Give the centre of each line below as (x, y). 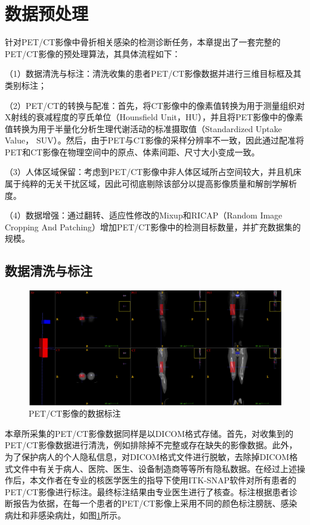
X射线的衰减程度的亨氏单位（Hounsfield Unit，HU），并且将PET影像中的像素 (154, 117)
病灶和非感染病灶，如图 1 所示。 (65, 515)
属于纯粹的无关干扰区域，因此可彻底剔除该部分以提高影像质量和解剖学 (142, 184)
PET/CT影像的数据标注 (75, 413)
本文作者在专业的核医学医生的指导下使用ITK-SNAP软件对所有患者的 (163, 480)
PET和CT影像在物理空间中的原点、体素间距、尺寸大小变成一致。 (132, 151)
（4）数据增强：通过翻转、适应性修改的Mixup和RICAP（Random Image (144, 215)
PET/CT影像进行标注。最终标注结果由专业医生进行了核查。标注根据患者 (147, 491)
